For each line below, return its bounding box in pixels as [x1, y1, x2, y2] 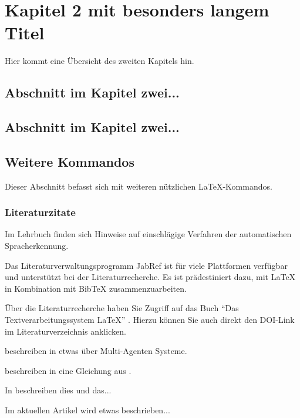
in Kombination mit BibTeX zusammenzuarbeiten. [5, 282, 187, 294]
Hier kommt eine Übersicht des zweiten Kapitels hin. [5, 55, 194, 67]
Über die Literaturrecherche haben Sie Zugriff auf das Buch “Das [5, 302, 239, 314]
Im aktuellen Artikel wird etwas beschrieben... [5, 404, 170, 416]
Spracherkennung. [5, 240, 69, 252]
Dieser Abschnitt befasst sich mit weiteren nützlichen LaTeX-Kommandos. [5, 180, 272, 192]
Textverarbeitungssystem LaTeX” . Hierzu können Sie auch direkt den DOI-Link [5, 313, 295, 326]
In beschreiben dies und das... [5, 384, 112, 396]
